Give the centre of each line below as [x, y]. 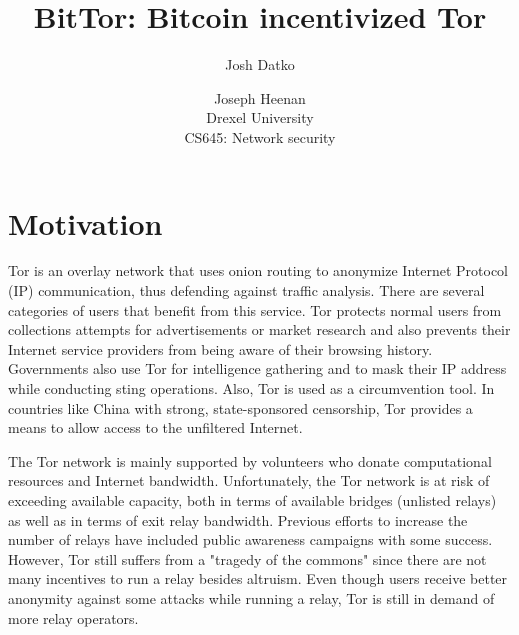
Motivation [85, 222]
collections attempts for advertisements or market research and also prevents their [259, 329]
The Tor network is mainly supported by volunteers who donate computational [250, 460]
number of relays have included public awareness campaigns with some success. [250, 539]
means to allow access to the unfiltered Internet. [155, 427]
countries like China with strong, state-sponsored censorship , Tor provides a [240, 407]
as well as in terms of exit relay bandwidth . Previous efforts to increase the [238, 519]
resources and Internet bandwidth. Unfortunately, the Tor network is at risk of [249, 480]
